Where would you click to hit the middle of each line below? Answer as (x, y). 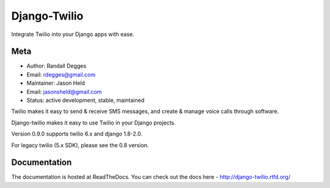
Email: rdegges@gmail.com (61, 74)
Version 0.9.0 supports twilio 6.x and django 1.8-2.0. (77, 134)
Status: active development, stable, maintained (86, 100)
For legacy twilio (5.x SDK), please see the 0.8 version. (80, 145)
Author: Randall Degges (57, 66)
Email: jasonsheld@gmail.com (64, 92)
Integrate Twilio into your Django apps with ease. (73, 34)
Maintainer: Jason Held (56, 83)
